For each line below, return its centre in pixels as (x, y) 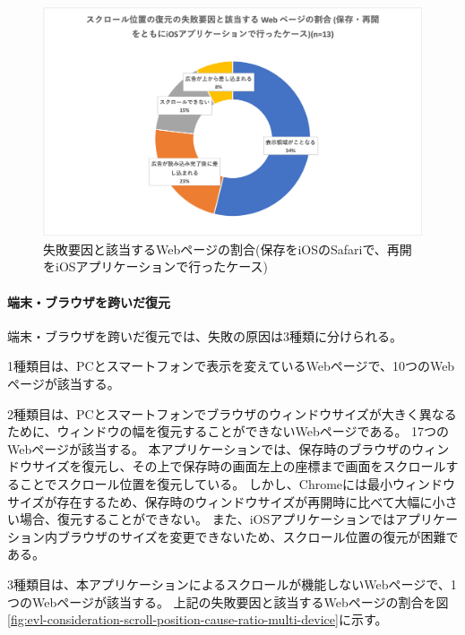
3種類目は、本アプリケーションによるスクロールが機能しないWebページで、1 (232, 584)
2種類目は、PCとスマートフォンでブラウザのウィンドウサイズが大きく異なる (232, 413)
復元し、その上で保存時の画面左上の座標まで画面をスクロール (264, 466)
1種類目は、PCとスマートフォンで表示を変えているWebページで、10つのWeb (231, 366)
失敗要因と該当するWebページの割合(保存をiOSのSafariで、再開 (228, 249)
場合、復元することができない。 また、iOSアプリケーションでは (207, 519)
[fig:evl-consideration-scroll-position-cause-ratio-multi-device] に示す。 (198, 619)
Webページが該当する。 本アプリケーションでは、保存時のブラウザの (210, 448)
